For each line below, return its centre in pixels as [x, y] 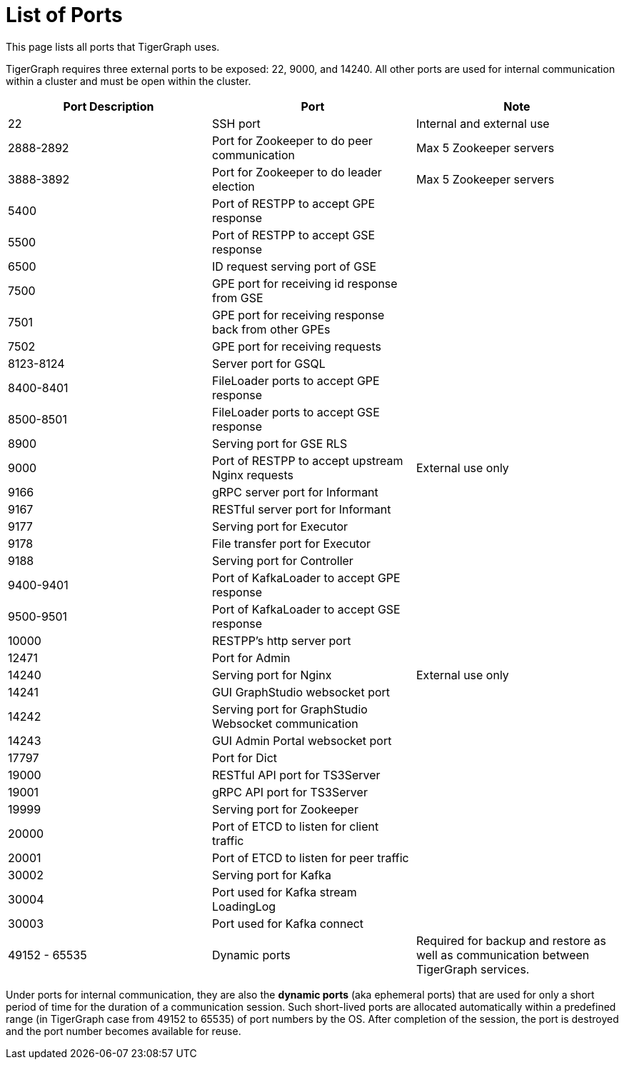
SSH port [236, 123]
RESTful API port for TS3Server [296, 775]
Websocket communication [285, 723]
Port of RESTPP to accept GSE [293, 235]
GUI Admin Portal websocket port [302, 740]
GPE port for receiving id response [305, 283]
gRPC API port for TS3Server [290, 792]
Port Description [109, 106]
